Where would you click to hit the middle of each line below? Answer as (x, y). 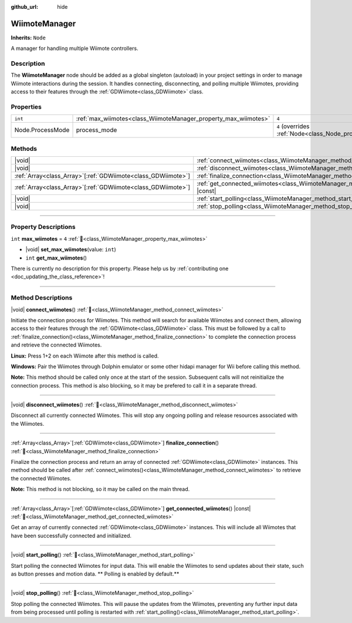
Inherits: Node (28, 38)
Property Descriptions (43, 227)
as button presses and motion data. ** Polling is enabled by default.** (95, 574)
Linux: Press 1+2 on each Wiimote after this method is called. (85, 356)
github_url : (24, 7)
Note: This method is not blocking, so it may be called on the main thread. (100, 489)
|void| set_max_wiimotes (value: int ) (71, 250)
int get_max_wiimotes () (56, 258)
